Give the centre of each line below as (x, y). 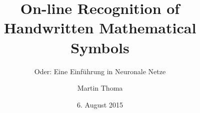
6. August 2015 (100, 104)
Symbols (100, 47)
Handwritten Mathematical (100, 28)
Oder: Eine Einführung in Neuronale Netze (100, 71)
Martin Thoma (100, 88)
